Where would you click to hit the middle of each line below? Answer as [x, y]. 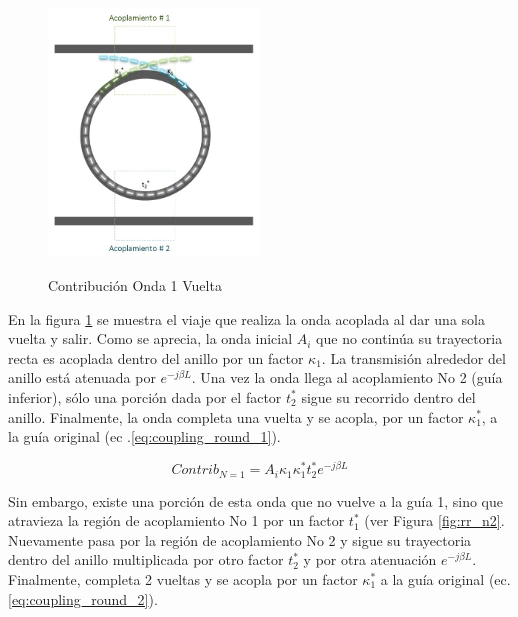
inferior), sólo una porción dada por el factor [145, 396]
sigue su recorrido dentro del [388, 396]
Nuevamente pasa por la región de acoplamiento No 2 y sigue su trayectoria [240, 539]
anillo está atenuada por [82, 377]
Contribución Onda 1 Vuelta [135, 284]
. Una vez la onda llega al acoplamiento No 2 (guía [347, 377]
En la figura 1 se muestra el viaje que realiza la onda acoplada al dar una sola [246, 318]
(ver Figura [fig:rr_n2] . [434, 520]
